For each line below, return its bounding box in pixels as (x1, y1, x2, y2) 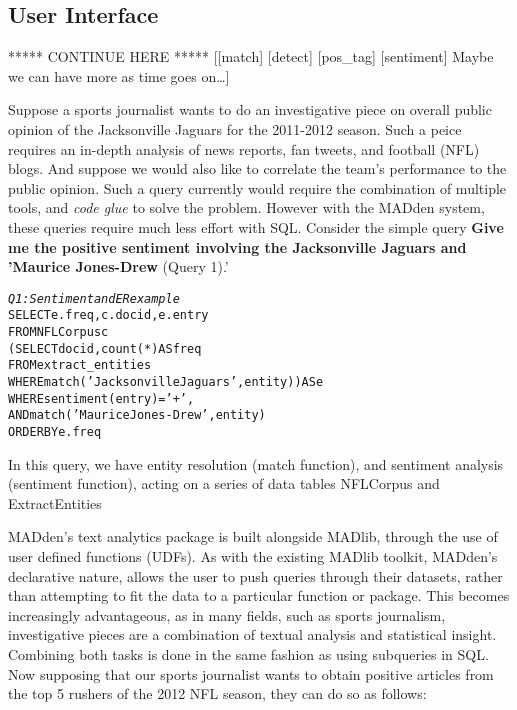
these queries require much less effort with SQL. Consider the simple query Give (8, 216, 504, 237)
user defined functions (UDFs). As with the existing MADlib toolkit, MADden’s (8, 546, 498, 567)
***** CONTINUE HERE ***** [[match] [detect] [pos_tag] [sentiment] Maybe (8, 46, 494, 67)
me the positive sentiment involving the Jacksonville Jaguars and (8, 236, 467, 257)
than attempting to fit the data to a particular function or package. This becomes (8, 585, 510, 606)
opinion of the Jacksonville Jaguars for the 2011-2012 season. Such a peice (8, 118, 462, 139)
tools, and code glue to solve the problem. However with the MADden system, (8, 197, 485, 218)
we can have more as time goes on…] (8, 65, 230, 86)
